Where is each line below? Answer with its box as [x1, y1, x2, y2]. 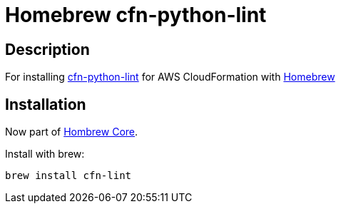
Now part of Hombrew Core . [5, 126, 138, 138]
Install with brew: [5, 148, 85, 160]
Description [5, 40, 90, 58]
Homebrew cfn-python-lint [5, 3, 267, 27]
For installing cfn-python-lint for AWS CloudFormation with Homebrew [5, 71, 335, 83]
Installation [5, 95, 86, 113]
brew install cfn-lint [5, 170, 132, 182]
